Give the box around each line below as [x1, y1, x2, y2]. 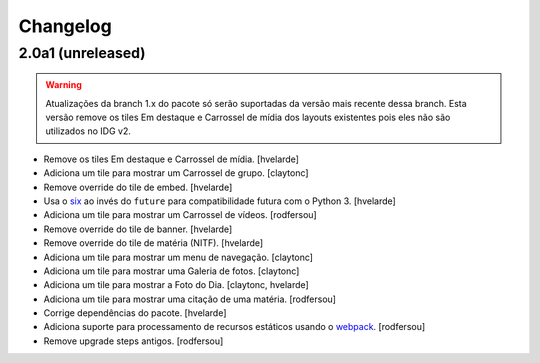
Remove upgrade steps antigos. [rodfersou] [43, 335, 224, 347]
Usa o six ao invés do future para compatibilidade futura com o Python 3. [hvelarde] [43, 195, 397, 207]
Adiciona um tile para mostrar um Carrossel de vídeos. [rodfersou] [43, 209, 317, 221]
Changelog [18, 15, 112, 37]
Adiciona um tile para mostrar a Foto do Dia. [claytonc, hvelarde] [43, 279, 309, 291]
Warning [45, 79, 82, 91]
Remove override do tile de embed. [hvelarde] [43, 181, 233, 193]
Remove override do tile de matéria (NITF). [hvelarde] [43, 237, 264, 249]
